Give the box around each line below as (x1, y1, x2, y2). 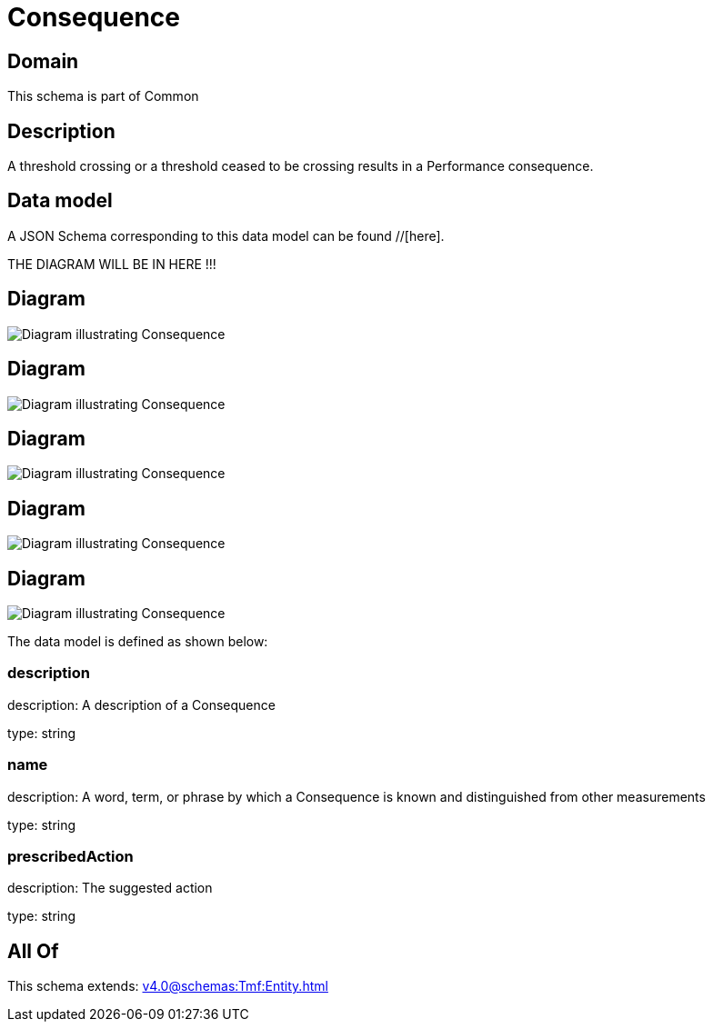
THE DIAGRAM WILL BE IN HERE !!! (7, 255, 216, 272)
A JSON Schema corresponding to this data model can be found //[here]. (7, 227, 445, 244)
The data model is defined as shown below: (7, 634, 268, 650)
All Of (7, 939, 59, 963)
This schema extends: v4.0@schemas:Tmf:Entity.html (7, 978, 328, 994)
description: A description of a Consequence (7, 696, 276, 713)
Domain (7, 49, 79, 73)
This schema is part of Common (7, 88, 199, 105)
